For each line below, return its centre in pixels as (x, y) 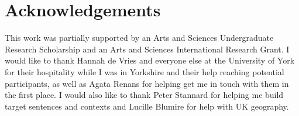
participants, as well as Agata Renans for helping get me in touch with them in (147, 83)
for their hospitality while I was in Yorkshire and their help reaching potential (145, 71)
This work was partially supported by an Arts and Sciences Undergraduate (139, 38)
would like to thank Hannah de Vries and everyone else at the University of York (150, 60)
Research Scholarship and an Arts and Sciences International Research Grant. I (147, 49)
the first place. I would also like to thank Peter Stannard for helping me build (144, 95)
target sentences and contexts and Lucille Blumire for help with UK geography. (147, 106)
